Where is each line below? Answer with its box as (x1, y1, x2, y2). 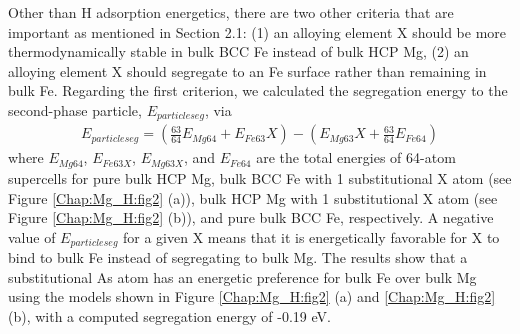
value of (8, 226, 56, 247)
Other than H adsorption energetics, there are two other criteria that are (8, 2, 454, 22)
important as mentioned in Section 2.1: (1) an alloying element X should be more (8, 21, 507, 42)
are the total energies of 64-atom (256, 147, 456, 168)
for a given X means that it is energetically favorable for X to (123, 226, 500, 247)
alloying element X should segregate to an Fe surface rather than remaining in (8, 60, 487, 81)
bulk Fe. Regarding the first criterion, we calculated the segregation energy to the (8, 80, 508, 101)
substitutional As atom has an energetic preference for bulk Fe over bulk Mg (8, 266, 477, 287)
